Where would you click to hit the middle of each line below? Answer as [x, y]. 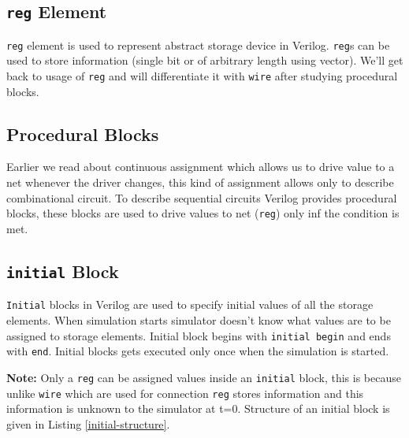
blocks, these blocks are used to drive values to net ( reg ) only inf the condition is [203, 213]
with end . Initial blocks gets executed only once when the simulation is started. [198, 351]
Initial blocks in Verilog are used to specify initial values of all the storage [190, 304]
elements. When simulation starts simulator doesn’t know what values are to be [199, 319]
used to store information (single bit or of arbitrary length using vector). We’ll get [205, 60]
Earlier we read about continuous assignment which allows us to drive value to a [201, 167]
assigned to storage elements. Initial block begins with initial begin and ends [199, 335]
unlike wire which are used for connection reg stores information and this [185, 393]
